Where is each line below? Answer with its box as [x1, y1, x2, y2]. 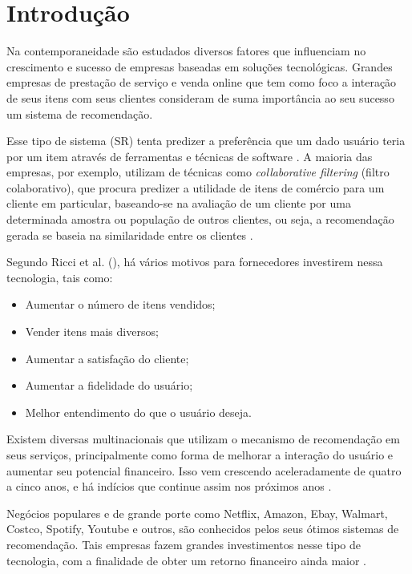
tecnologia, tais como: [6, 269, 113, 285]
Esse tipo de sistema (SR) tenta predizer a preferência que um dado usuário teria [6, 132, 406, 149]
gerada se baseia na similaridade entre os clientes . [6, 226, 253, 243]
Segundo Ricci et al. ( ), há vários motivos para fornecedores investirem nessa [6, 253, 383, 270]
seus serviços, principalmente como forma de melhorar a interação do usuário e [6, 447, 394, 463]
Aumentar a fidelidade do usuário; [25, 377, 193, 394]
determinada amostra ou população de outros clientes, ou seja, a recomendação [6, 211, 394, 228]
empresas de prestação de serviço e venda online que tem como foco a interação [6, 74, 397, 91]
